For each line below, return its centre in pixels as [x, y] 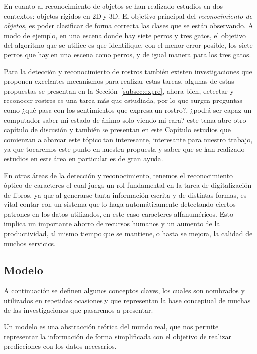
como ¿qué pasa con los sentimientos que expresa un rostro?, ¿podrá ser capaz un [128, 110]
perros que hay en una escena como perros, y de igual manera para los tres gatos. [128, 54]
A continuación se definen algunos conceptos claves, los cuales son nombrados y [124, 290]
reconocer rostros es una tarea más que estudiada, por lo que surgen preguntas [123, 100]
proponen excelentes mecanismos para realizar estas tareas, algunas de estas [119, 81]
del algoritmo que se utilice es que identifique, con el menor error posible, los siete [128, 45]
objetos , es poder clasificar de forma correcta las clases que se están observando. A [129, 25]
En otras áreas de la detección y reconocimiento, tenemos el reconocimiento [119, 175]
